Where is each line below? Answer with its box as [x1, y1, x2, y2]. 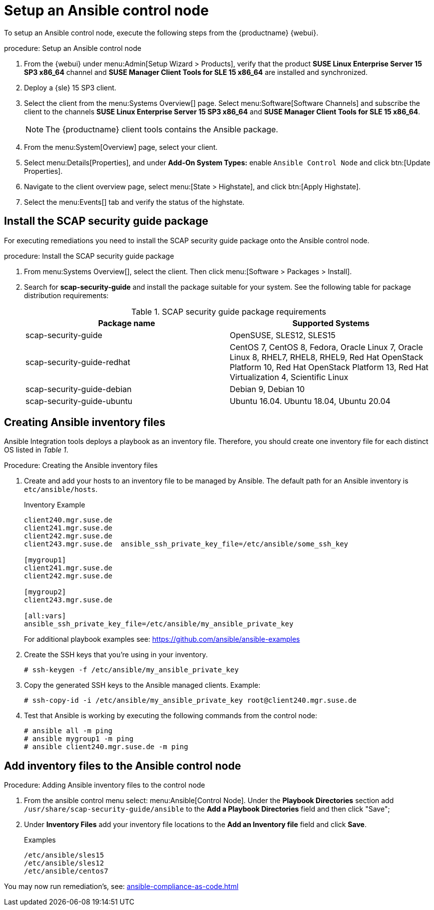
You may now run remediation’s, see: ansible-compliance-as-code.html [4, 882, 239, 891]
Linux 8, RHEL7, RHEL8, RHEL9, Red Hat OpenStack [230, 352, 424, 362]
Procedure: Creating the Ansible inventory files [4, 461, 158, 470]
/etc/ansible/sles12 [24, 859, 104, 868]
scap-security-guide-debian [25, 384, 132, 394]
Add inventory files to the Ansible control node [4, 759, 241, 772]
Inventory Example [24, 500, 85, 509]
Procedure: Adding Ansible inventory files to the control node [4, 781, 205, 790]
